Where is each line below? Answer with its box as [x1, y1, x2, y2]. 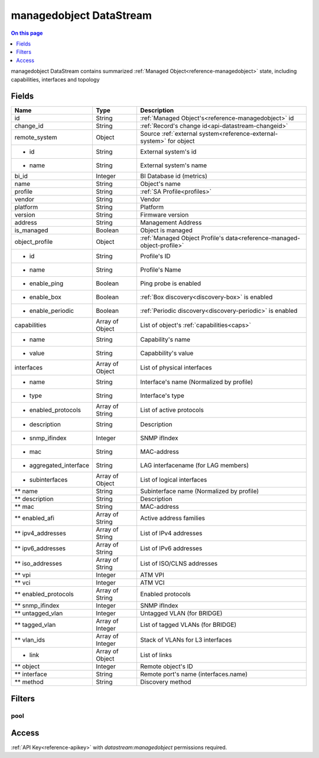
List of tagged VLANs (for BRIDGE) [139, 620, 237, 629]
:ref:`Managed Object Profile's [139, 234, 224, 242]
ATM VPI [139, 571, 165, 579]
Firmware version [139, 211, 189, 219]
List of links [139, 651, 172, 659]
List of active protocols [139, 406, 204, 414]
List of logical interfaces [139, 476, 207, 484]
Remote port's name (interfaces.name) [139, 670, 248, 678]
